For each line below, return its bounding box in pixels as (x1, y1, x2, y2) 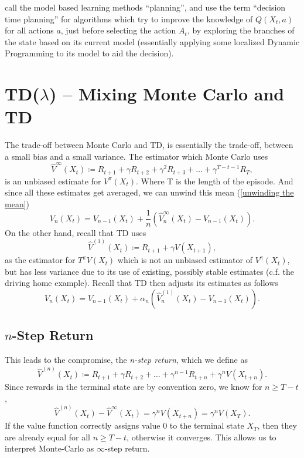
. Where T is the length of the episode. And (135, 174, 293, 187)
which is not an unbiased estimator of (117, 254, 252, 266)
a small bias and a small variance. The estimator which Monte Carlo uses (5, 150, 268, 162)
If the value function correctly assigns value (5, 419, 160, 432)
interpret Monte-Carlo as (5, 442, 94, 454)
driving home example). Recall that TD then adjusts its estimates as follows (5, 277, 278, 289)
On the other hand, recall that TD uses (5, 226, 146, 238)
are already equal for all (5, 430, 90, 443)
